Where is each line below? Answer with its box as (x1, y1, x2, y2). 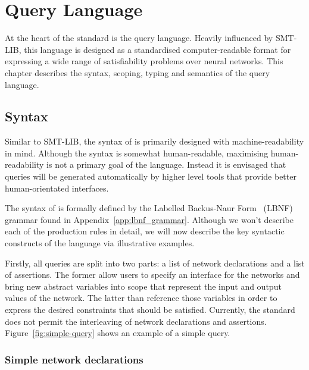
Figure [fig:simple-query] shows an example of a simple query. (5, 327, 230, 339)
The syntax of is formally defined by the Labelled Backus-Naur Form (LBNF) (5, 202, 293, 214)
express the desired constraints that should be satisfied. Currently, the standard (5, 303, 295, 316)
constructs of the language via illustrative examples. (5, 237, 195, 249)
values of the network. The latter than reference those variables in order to (5, 291, 277, 304)
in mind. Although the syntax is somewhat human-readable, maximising (5, 146, 269, 159)
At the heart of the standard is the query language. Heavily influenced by (5, 32, 273, 44)
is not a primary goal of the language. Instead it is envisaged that (46, 158, 286, 171)
